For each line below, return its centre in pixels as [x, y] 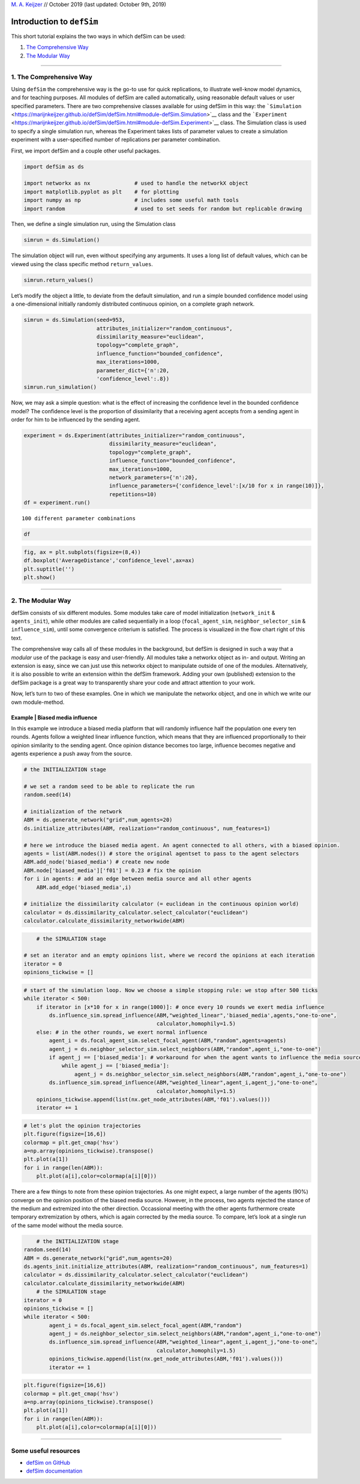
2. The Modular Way [41, 601]
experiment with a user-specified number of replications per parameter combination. [116, 140]
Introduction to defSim [55, 21]
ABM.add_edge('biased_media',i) [84, 887]
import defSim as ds [54, 166]
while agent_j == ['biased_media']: [115, 1066]
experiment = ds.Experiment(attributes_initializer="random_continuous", [134, 436]
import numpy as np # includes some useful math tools [131, 200]
